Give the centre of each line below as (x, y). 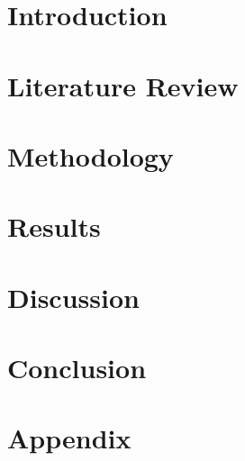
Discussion (73, 297)
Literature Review (123, 85)
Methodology (91, 155)
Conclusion (77, 368)
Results (54, 226)
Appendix (69, 438)
